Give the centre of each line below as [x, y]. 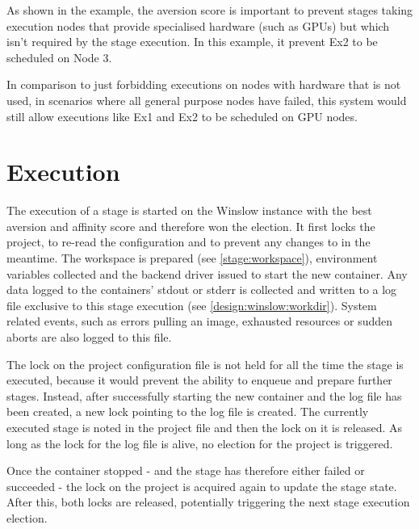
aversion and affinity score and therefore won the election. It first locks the [191, 226]
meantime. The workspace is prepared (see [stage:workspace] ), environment [192, 258]
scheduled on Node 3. [59, 57]
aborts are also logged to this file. [89, 337]
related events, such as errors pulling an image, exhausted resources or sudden [200, 321]
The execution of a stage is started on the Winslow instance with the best [189, 210]
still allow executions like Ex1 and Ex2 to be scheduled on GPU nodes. [182, 116]
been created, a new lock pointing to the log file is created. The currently [188, 411]
